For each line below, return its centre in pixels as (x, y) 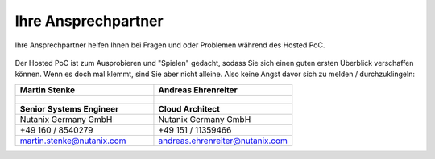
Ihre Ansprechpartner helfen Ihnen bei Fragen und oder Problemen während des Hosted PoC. (170, 45)
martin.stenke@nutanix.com (73, 141)
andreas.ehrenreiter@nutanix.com (223, 141)
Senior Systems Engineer (69, 108)
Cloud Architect (189, 108)
